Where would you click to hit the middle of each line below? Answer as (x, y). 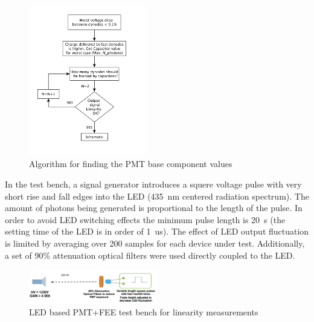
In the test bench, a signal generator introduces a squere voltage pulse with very (153, 184)
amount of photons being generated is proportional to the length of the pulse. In (154, 208)
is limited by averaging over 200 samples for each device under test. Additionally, (155, 243)
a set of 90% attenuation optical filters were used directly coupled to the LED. (150, 255)
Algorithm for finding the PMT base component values (131, 164)
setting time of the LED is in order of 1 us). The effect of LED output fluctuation (157, 231)
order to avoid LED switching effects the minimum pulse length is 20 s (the (145, 219)
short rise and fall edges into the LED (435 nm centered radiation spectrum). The (157, 196)
